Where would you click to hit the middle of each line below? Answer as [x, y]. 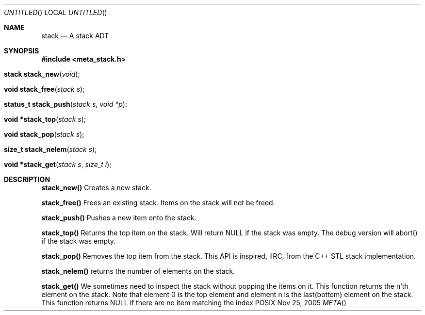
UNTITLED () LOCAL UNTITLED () [56, 12]
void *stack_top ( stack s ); [45, 119]
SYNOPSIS [22, 51]
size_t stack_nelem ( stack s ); [50, 149]
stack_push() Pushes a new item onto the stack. [119, 218]
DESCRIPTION [27, 179]
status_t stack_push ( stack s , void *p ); [66, 104]
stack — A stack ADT [75, 36]
